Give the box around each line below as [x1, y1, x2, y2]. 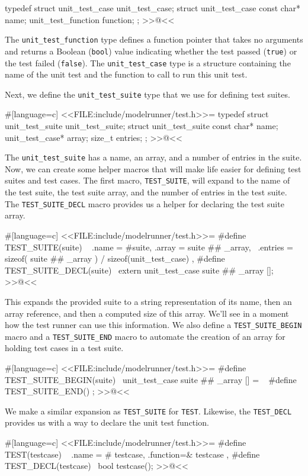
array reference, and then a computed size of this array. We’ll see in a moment [5, 307, 289, 319]
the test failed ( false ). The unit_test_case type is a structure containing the [5, 56, 291, 69]
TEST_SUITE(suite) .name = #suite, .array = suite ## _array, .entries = [5, 240, 293, 253]
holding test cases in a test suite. [5, 342, 124, 354]
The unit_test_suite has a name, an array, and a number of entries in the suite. [5, 151, 302, 163]
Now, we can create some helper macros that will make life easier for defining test [5, 162, 301, 175]
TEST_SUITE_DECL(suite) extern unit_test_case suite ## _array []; [5, 263, 274, 276]
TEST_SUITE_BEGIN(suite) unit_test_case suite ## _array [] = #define [5, 373, 297, 385]
